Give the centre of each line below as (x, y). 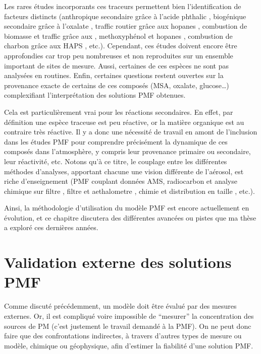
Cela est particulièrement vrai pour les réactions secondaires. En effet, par (119, 112)
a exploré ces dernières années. (51, 227)
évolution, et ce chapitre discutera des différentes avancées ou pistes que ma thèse (130, 217)
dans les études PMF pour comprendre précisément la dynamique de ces (116, 141)
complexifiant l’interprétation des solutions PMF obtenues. (95, 95)
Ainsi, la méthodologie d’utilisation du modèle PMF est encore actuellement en (127, 208)
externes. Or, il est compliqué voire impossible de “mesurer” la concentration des (129, 315)
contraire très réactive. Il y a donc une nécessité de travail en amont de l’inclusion (131, 132)
